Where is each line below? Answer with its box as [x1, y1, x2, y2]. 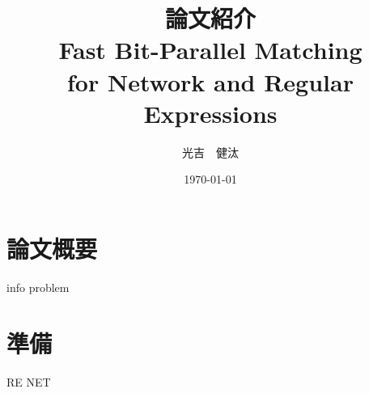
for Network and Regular [67, 65, 354, 98]
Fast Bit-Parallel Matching [58, 33, 363, 66]
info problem [6, 278, 70, 295]
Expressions [143, 96, 278, 129]
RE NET [6, 373, 51, 390]
